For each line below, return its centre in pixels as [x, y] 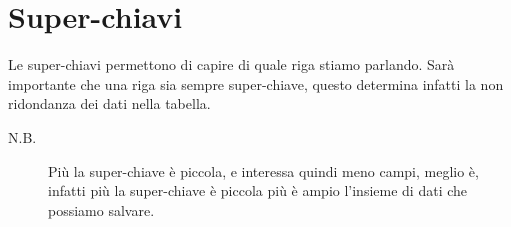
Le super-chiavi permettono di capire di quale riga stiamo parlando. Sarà [231, 64]
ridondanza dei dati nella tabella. [109, 103]
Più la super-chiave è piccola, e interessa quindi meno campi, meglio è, [263, 170]
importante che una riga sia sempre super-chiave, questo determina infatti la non [256, 83]
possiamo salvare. [101, 209]
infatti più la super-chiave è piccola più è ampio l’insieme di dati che [258, 190]
